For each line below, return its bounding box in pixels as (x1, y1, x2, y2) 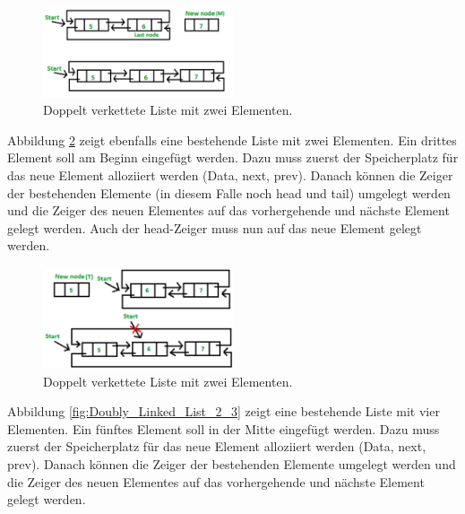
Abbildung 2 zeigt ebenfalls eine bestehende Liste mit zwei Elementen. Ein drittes (7, 130, 457, 149)
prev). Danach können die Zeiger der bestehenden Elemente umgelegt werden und (7, 455, 456, 474)
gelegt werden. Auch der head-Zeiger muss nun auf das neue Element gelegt (7, 218, 422, 237)
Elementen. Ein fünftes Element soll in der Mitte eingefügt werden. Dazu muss (7, 419, 440, 438)
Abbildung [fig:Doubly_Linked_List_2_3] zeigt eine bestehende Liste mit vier (7, 402, 440, 421)
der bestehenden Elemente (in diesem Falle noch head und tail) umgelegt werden (7, 183, 451, 202)
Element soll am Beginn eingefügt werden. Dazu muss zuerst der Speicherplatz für (7, 148, 459, 167)
